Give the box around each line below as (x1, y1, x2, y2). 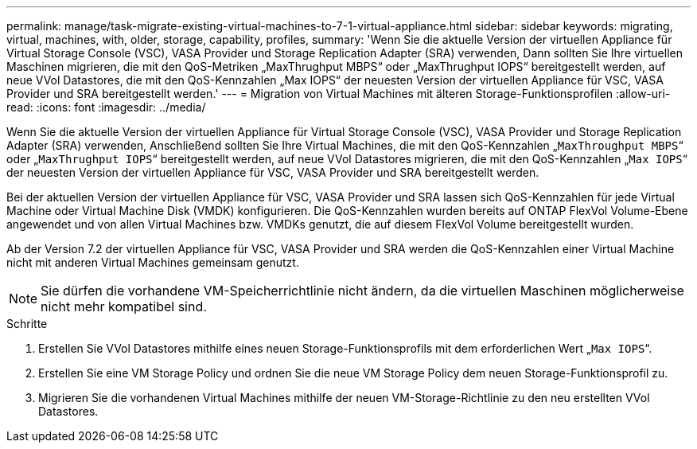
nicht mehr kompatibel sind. (41, 299, 207, 314)
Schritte (6, 317, 48, 330)
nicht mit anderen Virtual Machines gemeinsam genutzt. (6, 256, 299, 269)
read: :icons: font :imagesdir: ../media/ (6, 100, 206, 114)
